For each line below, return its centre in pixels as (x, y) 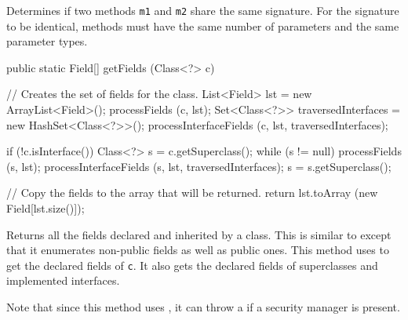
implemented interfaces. (63, 280)
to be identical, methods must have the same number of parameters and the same (203, 25)
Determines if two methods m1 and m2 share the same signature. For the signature (203, 10)
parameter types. (47, 41)
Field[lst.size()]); (46, 208)
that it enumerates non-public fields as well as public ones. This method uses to (198, 250)
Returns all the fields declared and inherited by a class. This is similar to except (199, 234)
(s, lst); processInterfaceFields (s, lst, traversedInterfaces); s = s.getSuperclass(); (199, 166)
